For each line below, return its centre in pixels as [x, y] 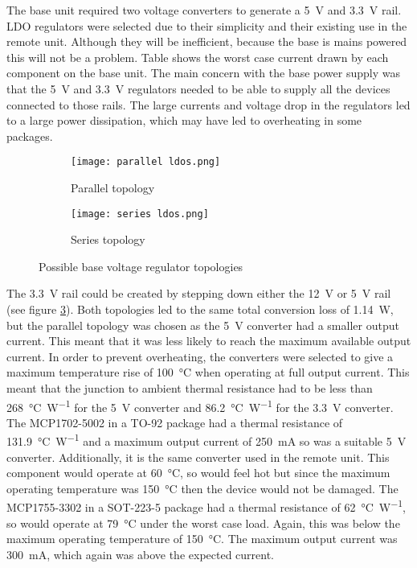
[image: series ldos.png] [140, 214]
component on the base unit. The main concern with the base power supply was [203, 73]
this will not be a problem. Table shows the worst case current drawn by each [198, 57]
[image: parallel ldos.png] [146, 162]
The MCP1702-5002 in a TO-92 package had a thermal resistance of [175, 422]
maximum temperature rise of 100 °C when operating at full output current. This [208, 372]
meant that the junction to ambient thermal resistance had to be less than [190, 388]
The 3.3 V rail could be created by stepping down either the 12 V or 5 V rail [199, 293]
